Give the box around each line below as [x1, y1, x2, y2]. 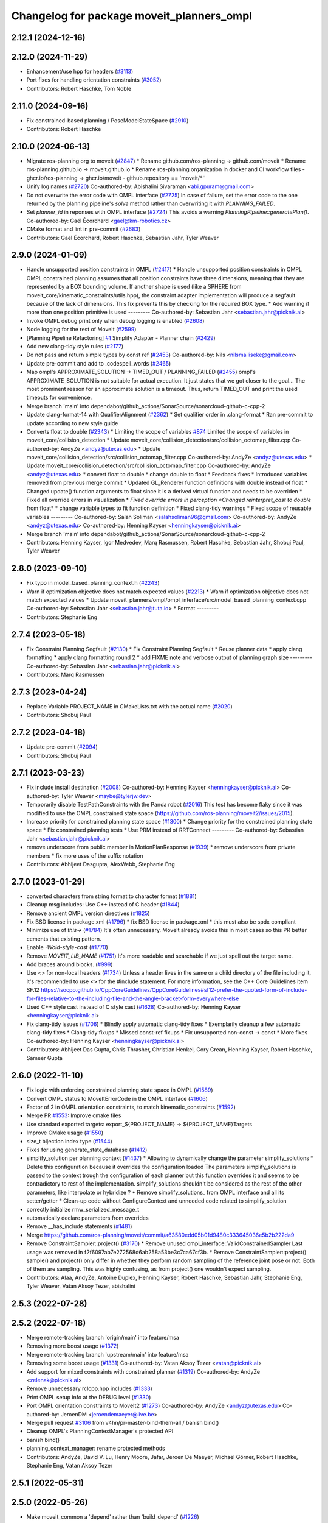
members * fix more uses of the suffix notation [26, 852, 143, 859]
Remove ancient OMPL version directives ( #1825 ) [26, 910, 150, 917]
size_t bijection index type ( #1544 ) [26, 1137, 112, 1145]
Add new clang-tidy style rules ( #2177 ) [26, 343, 124, 350]
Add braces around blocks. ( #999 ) [26, 960, 113, 968]
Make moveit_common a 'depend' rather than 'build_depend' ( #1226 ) [26, 1513, 200, 1520]
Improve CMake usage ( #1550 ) [26, 1129, 104, 1136]
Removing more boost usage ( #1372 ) [26, 1342, 119, 1349]
